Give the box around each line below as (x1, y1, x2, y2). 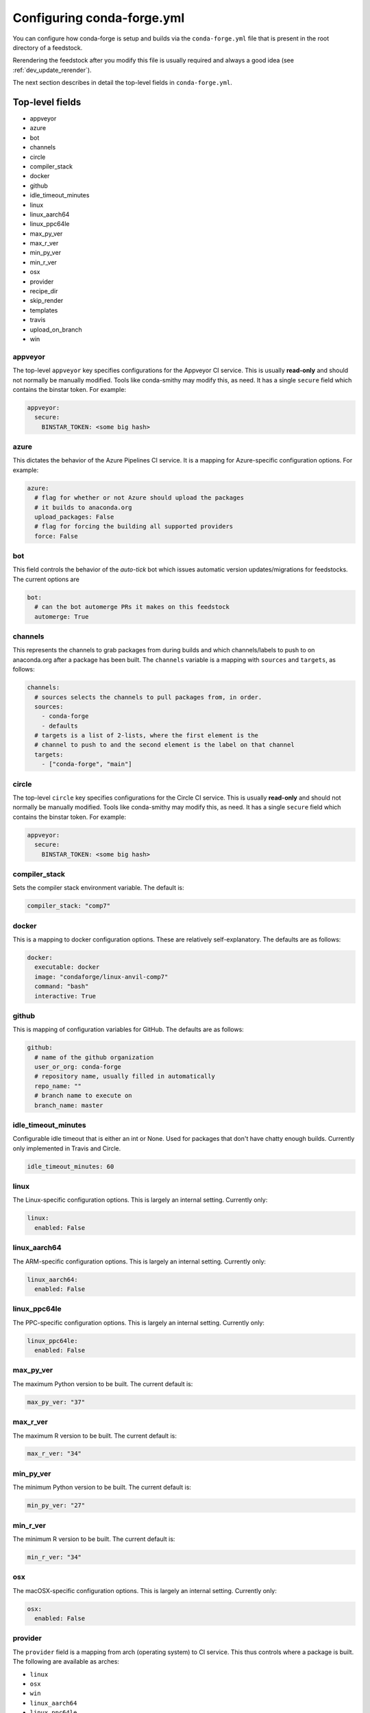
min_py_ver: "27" (27, 1501, 86, 1509)
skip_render (29, 297, 64, 305)
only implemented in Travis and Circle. (12, 1144, 121, 1153)
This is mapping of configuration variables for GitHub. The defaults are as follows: (12, 1025, 245, 1034)
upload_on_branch (29, 325, 82, 334)
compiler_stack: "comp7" (27, 902, 111, 910)
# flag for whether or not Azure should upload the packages (34, 494, 245, 502)
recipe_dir (29, 287, 58, 295)
